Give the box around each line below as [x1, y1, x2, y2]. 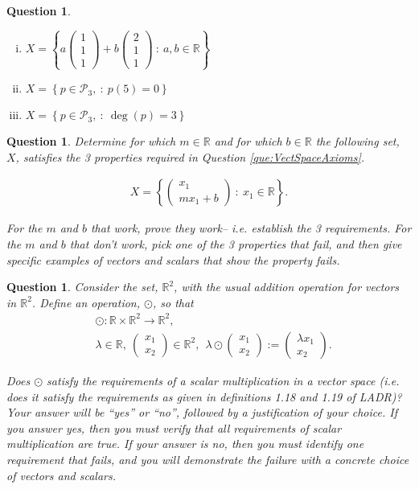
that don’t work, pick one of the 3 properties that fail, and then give [69, 236, 402, 253]
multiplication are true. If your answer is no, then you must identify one [6, 435, 364, 452]
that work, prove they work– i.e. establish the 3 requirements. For [90, 220, 412, 236]
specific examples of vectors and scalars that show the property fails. [6, 251, 340, 268]
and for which [214, 133, 282, 150]
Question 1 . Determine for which [6, 133, 176, 150]
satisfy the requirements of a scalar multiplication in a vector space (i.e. [47, 372, 400, 388]
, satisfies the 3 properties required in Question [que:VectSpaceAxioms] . [15, 148, 365, 165]
